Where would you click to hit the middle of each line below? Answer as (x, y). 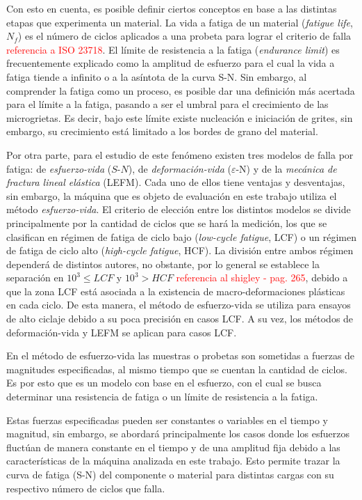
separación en (35, 278)
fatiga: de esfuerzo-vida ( (59, 168)
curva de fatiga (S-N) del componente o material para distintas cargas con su (170, 474)
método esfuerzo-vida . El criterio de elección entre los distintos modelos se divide (179, 209)
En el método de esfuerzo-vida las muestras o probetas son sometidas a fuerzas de (181, 356)
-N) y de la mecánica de (286, 168)
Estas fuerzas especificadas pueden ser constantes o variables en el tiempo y (167, 420)
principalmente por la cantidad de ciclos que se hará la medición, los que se (167, 222)
